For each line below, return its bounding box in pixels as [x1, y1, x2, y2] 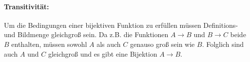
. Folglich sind [202, 39, 244, 49]
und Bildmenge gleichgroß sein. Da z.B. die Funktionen [4, 29, 169, 40]
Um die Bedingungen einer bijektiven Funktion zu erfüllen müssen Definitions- [4, 20, 238, 30]
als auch [96, 39, 121, 49]
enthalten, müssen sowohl [11, 39, 87, 49]
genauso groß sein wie [130, 39, 195, 49]
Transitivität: [4, 1, 49, 11]
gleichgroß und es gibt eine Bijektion [48, 48, 157, 59]
